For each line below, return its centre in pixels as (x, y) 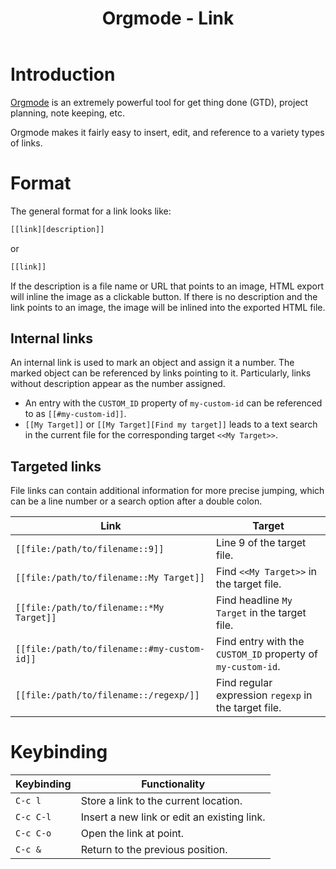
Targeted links (56, 466)
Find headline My (254, 600)
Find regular (244, 683)
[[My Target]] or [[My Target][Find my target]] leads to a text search (171, 424)
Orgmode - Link (168, 18)
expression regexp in (264, 695)
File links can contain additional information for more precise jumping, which (167, 491)
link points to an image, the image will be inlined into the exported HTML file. (168, 307)
